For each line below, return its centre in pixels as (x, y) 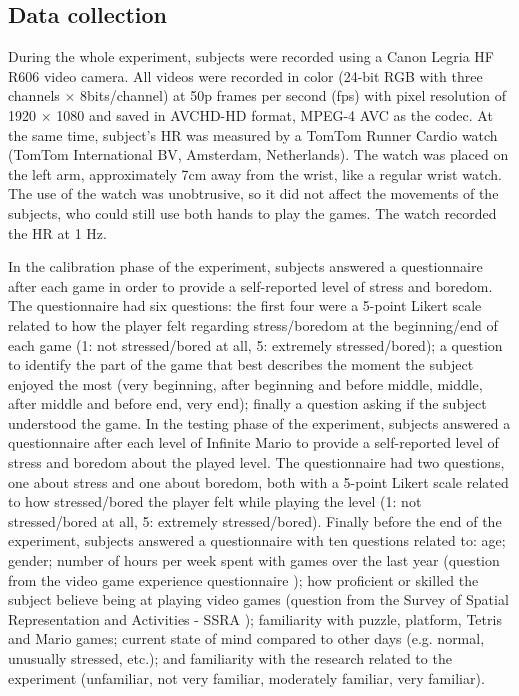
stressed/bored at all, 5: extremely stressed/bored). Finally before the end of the (255, 520)
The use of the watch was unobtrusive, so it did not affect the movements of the (253, 193)
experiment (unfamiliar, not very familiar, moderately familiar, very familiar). (246, 677)
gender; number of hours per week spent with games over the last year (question (254, 560)
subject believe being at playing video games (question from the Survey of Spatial (258, 599)
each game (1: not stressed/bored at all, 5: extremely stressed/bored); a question (255, 344)
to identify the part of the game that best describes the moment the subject (241, 364)
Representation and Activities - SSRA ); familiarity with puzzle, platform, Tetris (255, 618)
